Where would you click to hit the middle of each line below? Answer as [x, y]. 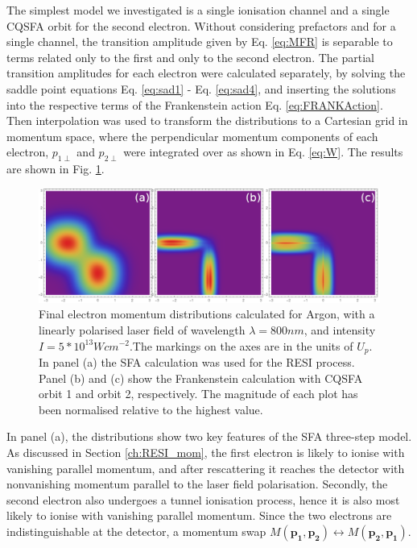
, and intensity [340, 329]
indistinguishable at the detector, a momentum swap [136, 531]
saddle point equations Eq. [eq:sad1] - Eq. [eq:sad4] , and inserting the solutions [201, 88]
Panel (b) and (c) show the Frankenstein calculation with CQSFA [201, 378]
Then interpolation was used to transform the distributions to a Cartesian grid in [207, 120]
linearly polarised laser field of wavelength [142, 329]
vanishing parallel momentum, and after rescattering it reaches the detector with [206, 468]
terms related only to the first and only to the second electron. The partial [190, 57]
